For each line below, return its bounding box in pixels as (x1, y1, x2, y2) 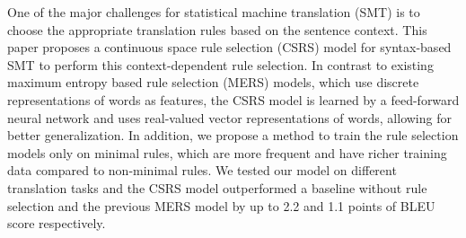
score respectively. (7, 214, 106, 233)
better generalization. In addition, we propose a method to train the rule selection (7, 126, 459, 145)
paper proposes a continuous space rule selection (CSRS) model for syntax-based (7, 38, 452, 57)
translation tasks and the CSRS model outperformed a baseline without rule (7, 178, 427, 197)
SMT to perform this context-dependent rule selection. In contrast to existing (7, 55, 434, 74)
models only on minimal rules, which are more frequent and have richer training (7, 143, 447, 162)
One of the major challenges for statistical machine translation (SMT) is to (7, 3, 420, 21)
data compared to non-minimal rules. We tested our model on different (7, 161, 397, 180)
